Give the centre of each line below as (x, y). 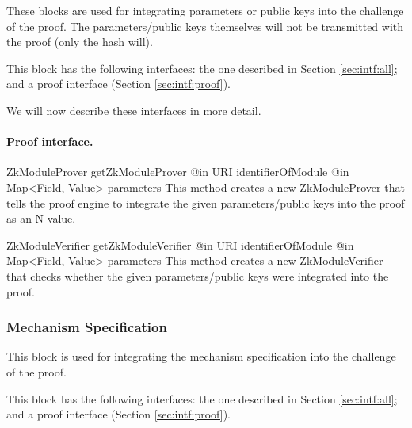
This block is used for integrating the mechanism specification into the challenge (201, 356)
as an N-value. (41, 218)
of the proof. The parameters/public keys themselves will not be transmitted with (205, 26)
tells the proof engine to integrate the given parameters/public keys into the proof (206, 203)
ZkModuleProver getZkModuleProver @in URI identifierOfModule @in (178, 172)
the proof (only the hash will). (80, 42)
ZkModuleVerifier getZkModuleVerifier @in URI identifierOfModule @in (180, 245)
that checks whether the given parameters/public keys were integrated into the (198, 275)
